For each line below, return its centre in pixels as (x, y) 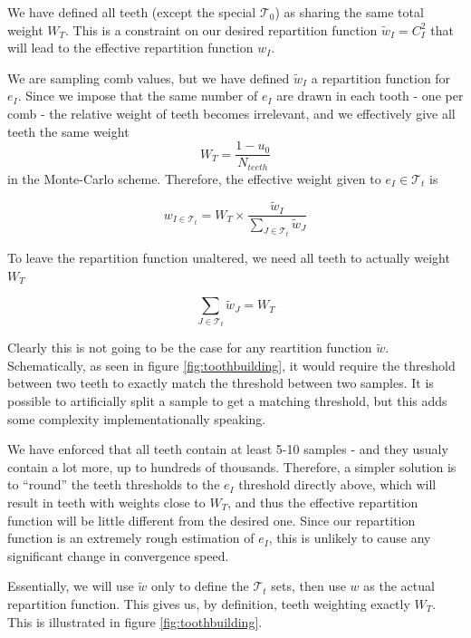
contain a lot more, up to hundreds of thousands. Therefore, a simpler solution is (232, 466)
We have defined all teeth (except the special (132, 12)
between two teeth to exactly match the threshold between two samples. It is (221, 383)
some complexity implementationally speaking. (137, 418)
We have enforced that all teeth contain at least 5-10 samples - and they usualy (228, 449)
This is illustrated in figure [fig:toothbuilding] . (135, 621)
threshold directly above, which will (337, 484)
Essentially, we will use (71, 586)
